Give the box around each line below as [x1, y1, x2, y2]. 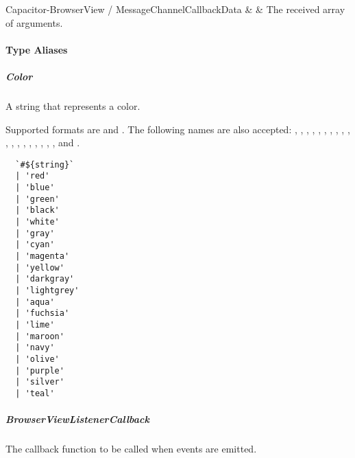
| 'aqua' [15, 297, 55, 307]
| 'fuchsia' [15, 308, 70, 319]
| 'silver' [15, 377, 64, 387]
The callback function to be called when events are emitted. [5, 442, 257, 456]
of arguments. [5, 15, 63, 30]
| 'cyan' [15, 240, 55, 250]
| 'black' [15, 205, 60, 216]
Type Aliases [5, 42, 68, 56]
